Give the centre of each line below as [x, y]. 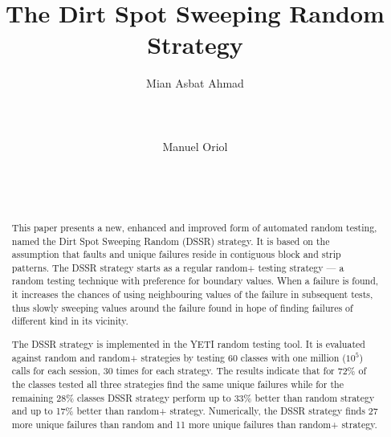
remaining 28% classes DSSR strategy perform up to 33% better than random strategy [193, 397]
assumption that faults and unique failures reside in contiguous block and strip [176, 254]
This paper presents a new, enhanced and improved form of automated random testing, [194, 227]
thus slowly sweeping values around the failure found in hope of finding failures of [182, 307]
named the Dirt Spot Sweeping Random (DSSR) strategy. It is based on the [171, 241]
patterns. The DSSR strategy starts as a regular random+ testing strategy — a [178, 267]
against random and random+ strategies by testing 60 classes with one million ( [179, 357]
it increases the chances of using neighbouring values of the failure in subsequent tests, [192, 294]
